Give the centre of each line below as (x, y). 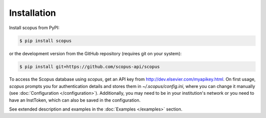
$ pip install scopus (46, 40)
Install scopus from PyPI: (34, 28)
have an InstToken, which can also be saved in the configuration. (75, 100)
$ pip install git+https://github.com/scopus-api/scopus (90, 66)
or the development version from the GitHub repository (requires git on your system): (95, 53)
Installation (33, 13)
